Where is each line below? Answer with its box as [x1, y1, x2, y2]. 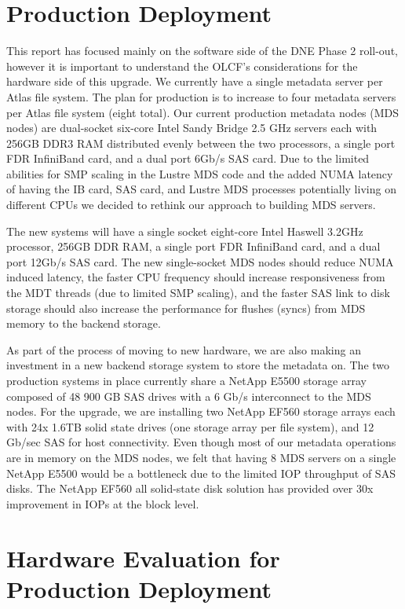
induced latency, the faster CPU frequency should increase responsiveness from [6, 269, 385, 285]
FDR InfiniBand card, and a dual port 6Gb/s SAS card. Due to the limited [6, 150, 370, 167]
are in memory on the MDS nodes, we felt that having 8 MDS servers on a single [6, 449, 396, 465]
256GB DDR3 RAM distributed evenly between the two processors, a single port [6, 134, 396, 151]
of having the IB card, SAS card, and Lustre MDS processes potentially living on [6, 181, 396, 197]
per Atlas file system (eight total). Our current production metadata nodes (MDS [6, 104, 400, 120]
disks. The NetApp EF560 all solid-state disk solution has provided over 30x [6, 480, 374, 497]
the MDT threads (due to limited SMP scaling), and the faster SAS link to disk [6, 284, 390, 301]
